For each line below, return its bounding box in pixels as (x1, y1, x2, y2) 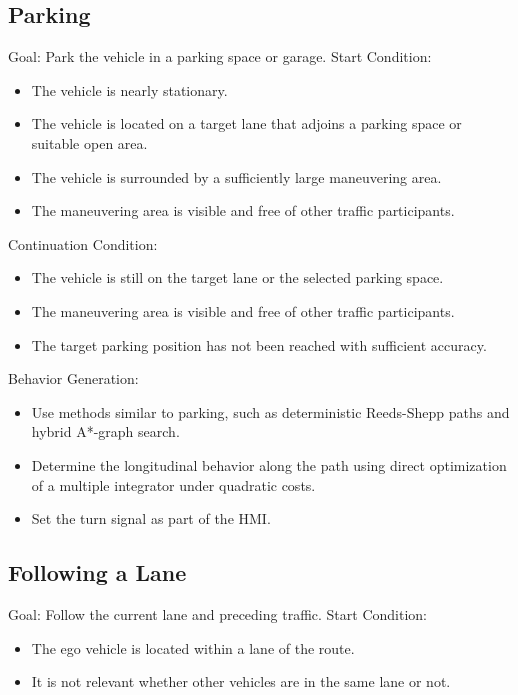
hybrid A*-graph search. (31, 421, 180, 442)
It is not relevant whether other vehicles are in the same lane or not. (31, 671, 451, 692)
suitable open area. (31, 132, 148, 153)
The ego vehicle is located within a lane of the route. (31, 637, 355, 658)
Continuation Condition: (8, 233, 158, 254)
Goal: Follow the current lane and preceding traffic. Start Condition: (8, 603, 427, 624)
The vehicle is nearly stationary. (31, 79, 228, 100)
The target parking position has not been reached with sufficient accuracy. (31, 334, 487, 355)
